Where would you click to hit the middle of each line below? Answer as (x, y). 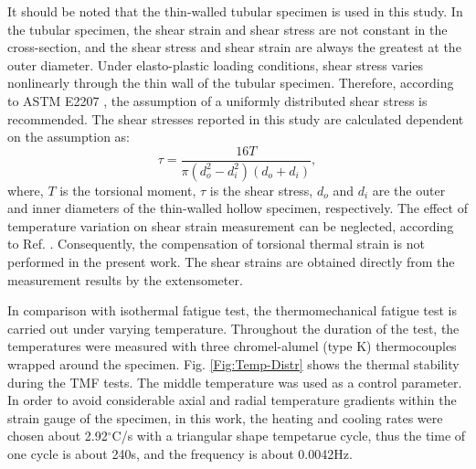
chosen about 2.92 (58, 436)
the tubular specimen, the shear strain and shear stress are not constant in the (227, 29)
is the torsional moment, (128, 190)
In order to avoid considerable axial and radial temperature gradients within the (232, 400)
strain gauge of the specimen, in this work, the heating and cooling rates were (225, 417)
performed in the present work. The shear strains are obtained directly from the (231, 262)
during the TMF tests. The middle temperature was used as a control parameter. (235, 382)
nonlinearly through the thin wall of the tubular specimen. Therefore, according (231, 83)
